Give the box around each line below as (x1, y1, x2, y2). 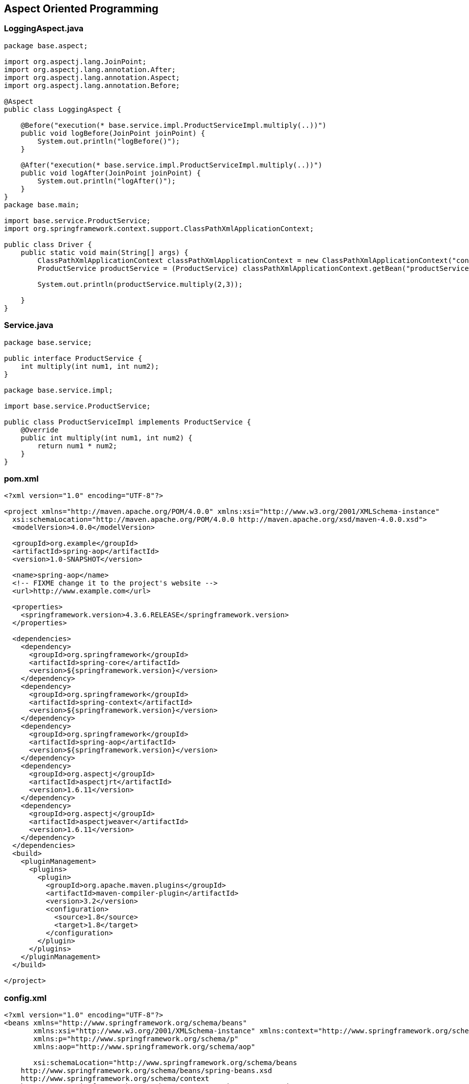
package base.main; (4, 200, 79, 209)
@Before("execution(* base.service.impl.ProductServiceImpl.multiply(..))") (20, 121, 327, 129)
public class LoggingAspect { (4, 105, 122, 113)
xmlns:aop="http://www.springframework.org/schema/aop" (33, 1043, 255, 1051)
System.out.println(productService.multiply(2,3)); (37, 280, 243, 288)
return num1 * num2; (37, 441, 117, 450)
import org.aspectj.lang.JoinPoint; (4, 57, 147, 66)
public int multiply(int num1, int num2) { (20, 433, 193, 442)
